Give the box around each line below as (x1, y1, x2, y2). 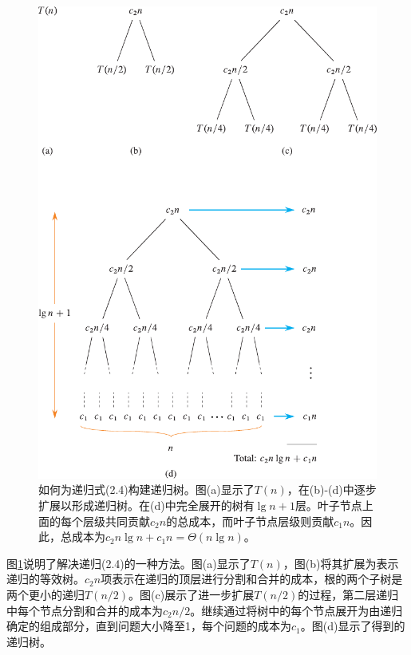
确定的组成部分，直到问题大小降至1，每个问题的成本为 (6, 618, 291, 634)
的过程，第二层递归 (298, 586, 399, 602)
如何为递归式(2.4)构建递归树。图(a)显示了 (38, 481, 255, 498)
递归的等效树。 (6, 570, 85, 587)
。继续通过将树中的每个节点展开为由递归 (190, 602, 403, 618)
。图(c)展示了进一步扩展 (128, 586, 255, 602)
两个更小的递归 (6, 586, 85, 602)
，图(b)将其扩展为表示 (283, 554, 399, 571)
